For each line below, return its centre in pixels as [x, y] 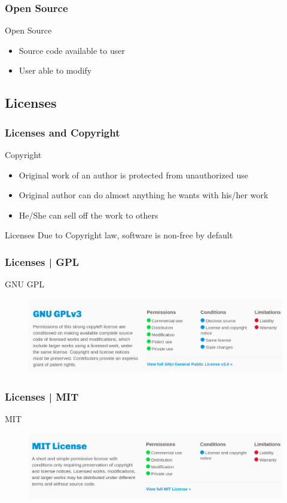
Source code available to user [72, 50]
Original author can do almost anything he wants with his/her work [143, 195]
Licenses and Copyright [62, 132]
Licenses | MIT [42, 396]
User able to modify [55, 70]
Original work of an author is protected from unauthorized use [133, 175]
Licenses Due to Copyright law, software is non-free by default [119, 235]
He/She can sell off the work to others [88, 215]
